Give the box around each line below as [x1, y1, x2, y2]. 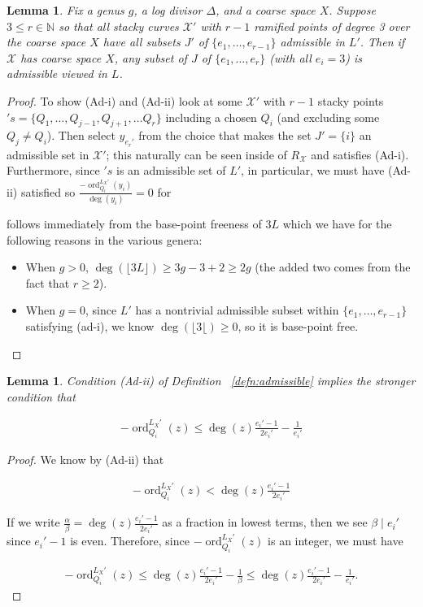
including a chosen [165, 108, 257, 125]
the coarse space [7, 33, 86, 50]
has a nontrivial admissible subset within [135, 301, 339, 319]
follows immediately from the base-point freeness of [7, 215, 262, 232]
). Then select [46, 127, 116, 144]
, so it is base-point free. [238, 318, 359, 335]
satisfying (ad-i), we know [25, 318, 155, 335]
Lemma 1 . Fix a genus [7, 2, 124, 18]
